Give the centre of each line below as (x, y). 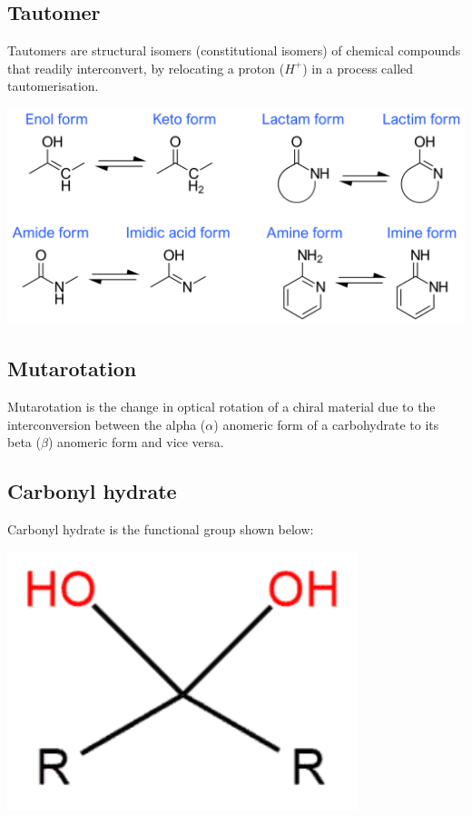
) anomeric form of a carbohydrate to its (326, 424)
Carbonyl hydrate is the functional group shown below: (161, 528)
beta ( (24, 442)
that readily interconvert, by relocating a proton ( (146, 68)
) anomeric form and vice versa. (136, 442)
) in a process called (358, 68)
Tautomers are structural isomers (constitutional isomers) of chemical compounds (234, 50)
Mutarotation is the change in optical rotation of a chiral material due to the (221, 406)
